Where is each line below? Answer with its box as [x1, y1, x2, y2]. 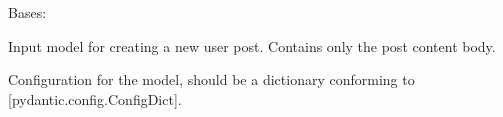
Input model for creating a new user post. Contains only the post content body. [8, 35, 496, 56]
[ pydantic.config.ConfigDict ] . [8, 88, 182, 109]
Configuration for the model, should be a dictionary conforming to [8, 69, 415, 90]
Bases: [8, 2, 47, 22]
